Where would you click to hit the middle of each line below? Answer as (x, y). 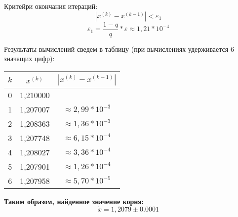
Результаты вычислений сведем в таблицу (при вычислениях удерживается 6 (119, 49)
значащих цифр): (29, 58)
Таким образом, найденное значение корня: (74, 201)
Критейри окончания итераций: (51, 6)
